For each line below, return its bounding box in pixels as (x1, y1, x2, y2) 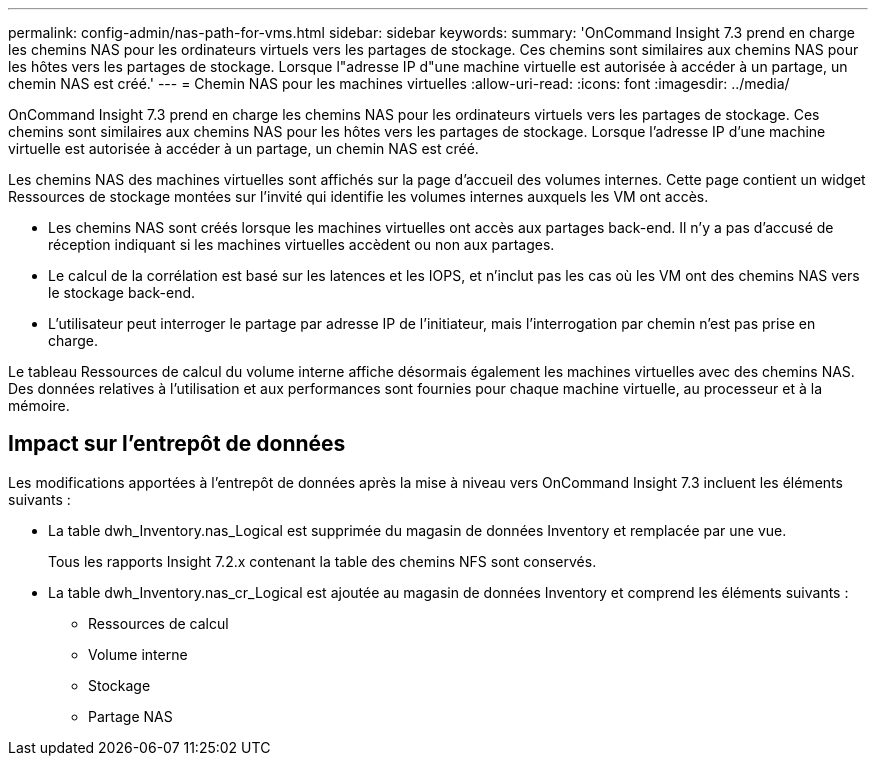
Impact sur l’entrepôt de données (8, 431, 346, 457)
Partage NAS (88, 707, 173, 725)
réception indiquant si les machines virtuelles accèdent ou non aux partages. (48, 236, 555, 253)
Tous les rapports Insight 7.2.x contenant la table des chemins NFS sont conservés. (48, 552, 597, 570)
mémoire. (8, 397, 70, 414)
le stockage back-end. (48, 284, 196, 301)
